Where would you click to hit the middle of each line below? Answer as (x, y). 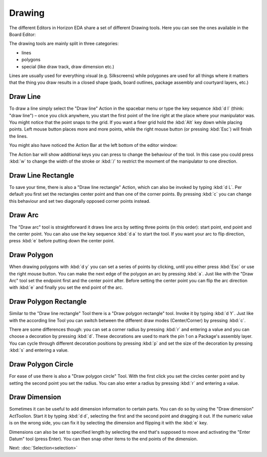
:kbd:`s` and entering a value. (39, 350)
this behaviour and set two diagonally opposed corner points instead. (80, 201)
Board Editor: (22, 34)
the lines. (19, 136)
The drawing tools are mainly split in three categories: (64, 44)
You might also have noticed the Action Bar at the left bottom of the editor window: (93, 145)
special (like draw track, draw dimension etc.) (68, 66)
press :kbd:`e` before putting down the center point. (62, 241)
